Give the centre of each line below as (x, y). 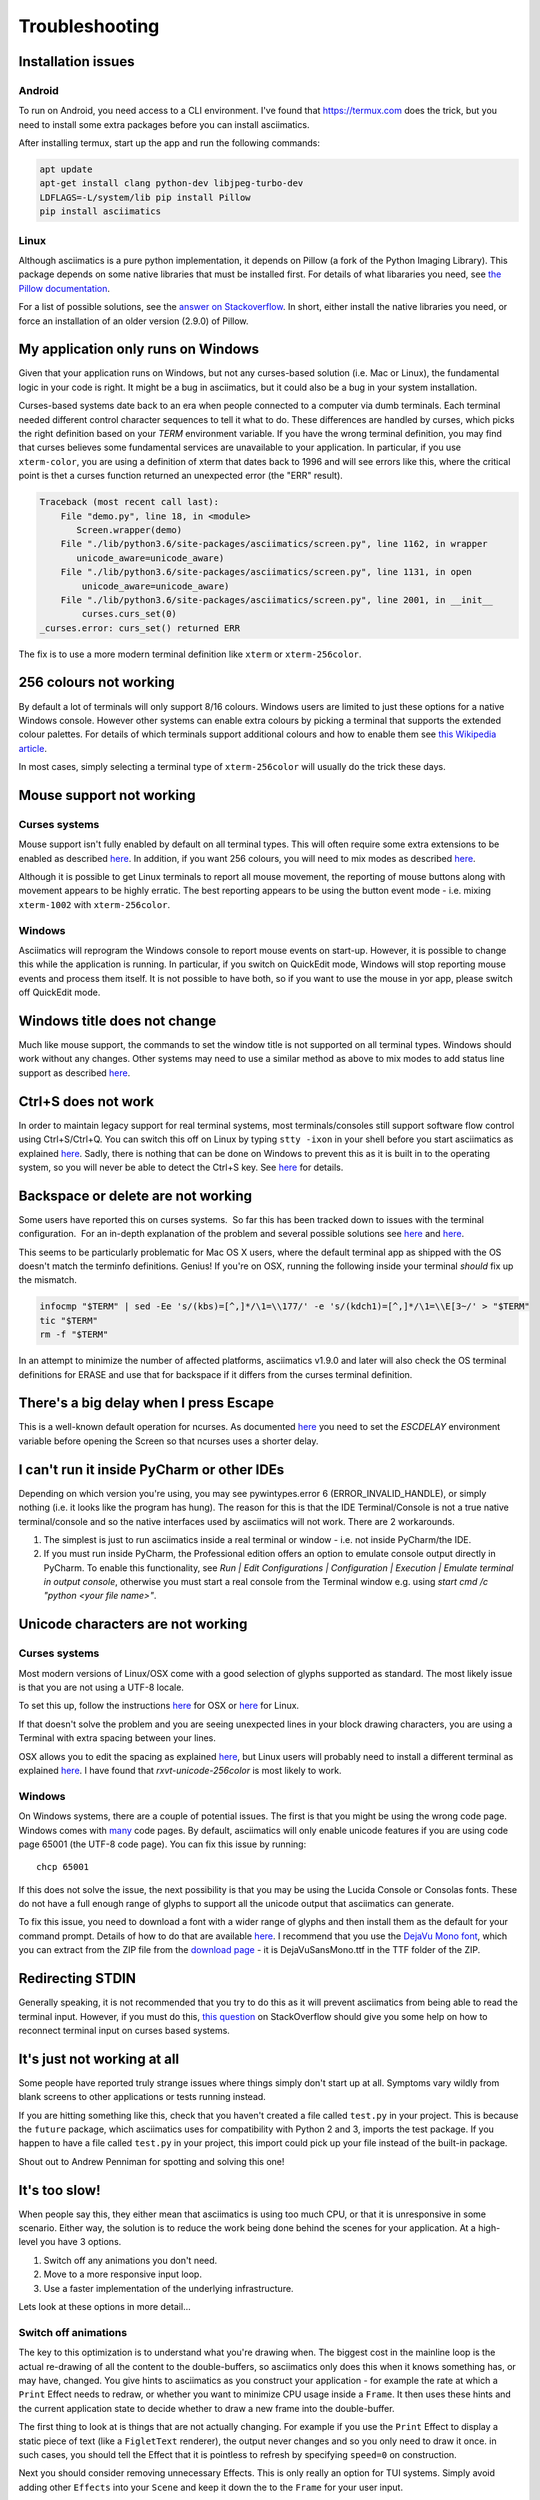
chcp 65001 (63, 1867)
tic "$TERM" (69, 1320)
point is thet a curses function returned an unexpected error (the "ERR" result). (181, 476)
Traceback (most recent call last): (129, 502)
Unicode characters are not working (133, 1624)
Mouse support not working (107, 795)
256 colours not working (96, 682)
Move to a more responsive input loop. (122, 2274)
